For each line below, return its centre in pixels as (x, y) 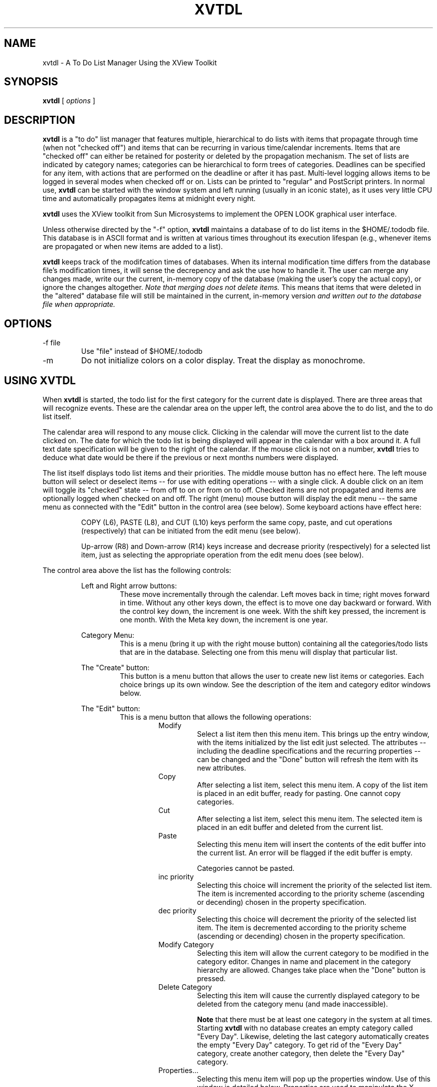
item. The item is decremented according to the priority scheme (302, 927)
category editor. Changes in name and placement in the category (304, 961)
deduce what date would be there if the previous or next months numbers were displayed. (191, 457)
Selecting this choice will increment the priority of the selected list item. (315, 885)
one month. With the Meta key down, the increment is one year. (224, 619)
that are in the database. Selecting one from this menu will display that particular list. (259, 652)
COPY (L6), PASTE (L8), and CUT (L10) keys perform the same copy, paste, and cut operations (237, 522)
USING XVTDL (40, 380)
